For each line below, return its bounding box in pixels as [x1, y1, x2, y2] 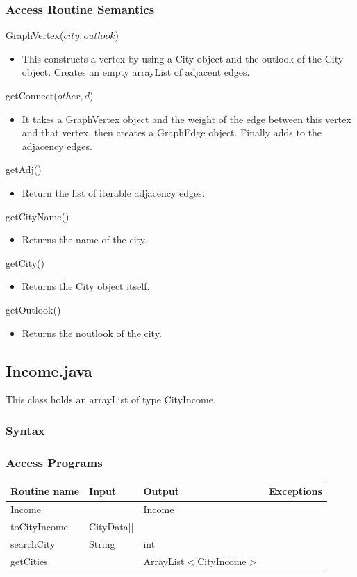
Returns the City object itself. [22, 279, 150, 293]
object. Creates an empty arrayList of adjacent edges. [22, 65, 250, 79]
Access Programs [6, 453, 103, 471]
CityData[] [89, 519, 134, 534]
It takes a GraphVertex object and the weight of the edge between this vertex [22, 111, 351, 126]
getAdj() [6, 162, 42, 177]
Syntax [6, 421, 45, 439]
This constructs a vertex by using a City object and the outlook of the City [22, 51, 344, 65]
